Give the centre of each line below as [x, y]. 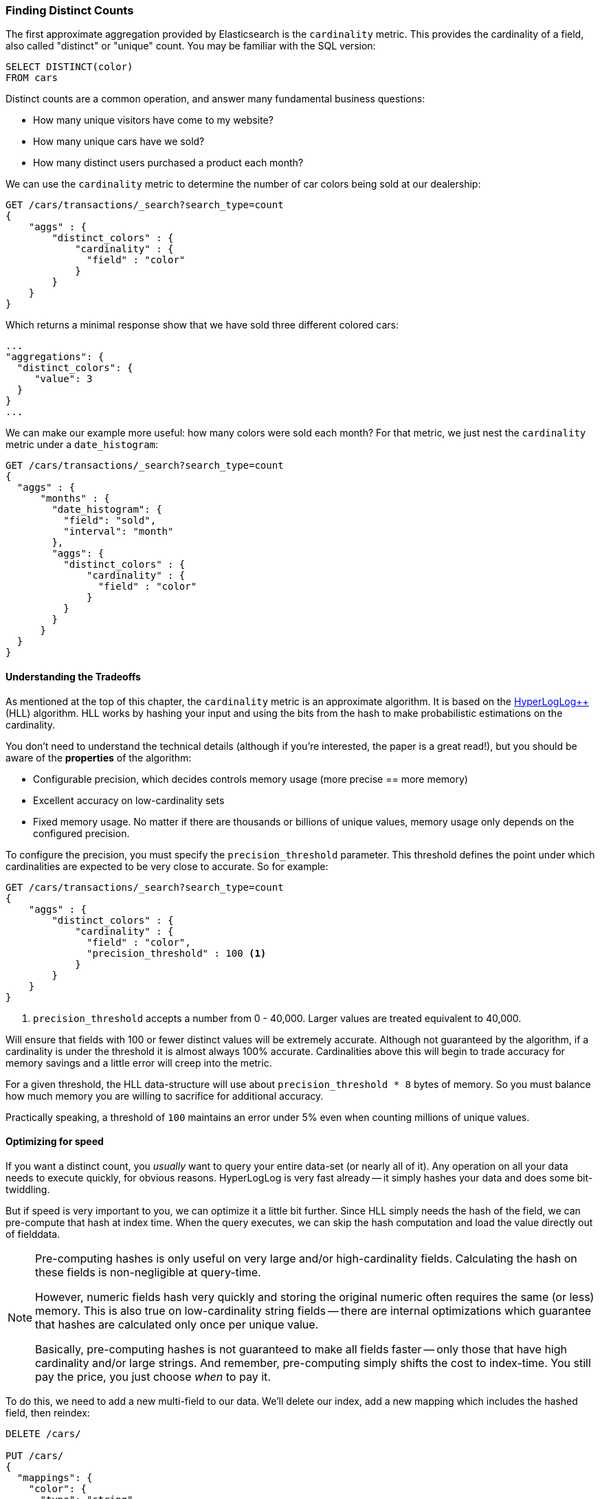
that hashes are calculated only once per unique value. [177, 1324]
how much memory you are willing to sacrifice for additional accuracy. [165, 1096]
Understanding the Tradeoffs [73, 676]
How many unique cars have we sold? [119, 142]
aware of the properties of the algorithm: [99, 757]
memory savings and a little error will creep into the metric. [139, 1063]
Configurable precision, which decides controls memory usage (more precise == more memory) [251, 779]
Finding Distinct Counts [70, 10]
